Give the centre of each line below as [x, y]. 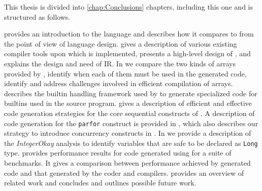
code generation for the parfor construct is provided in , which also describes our [131, 123]
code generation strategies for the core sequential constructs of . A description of [129, 113]
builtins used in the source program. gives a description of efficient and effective [128, 103]
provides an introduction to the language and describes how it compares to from [129, 34]
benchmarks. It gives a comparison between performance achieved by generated [127, 163]
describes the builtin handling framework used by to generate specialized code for [131, 93]
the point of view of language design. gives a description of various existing [121, 43]
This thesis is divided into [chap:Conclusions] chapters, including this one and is [129, 7]
